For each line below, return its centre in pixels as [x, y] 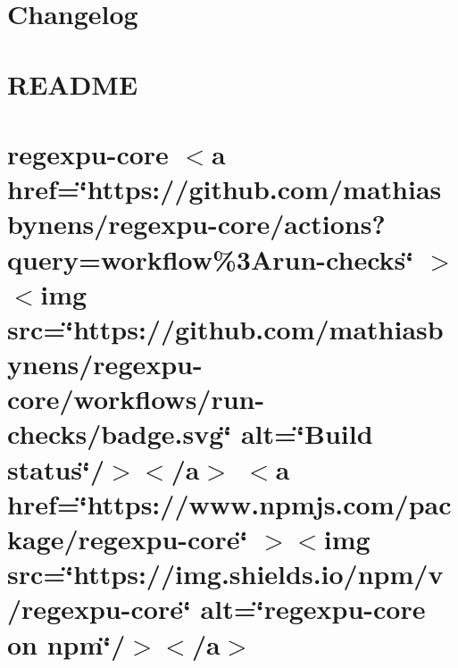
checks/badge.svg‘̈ [120, 434]
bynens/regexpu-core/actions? [196, 224]
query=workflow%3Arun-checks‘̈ [211, 259]
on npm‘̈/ [67, 643]
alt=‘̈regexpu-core [313, 609]
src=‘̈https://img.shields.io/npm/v [225, 574]
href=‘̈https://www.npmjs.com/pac [229, 503]
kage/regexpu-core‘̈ [128, 539]
